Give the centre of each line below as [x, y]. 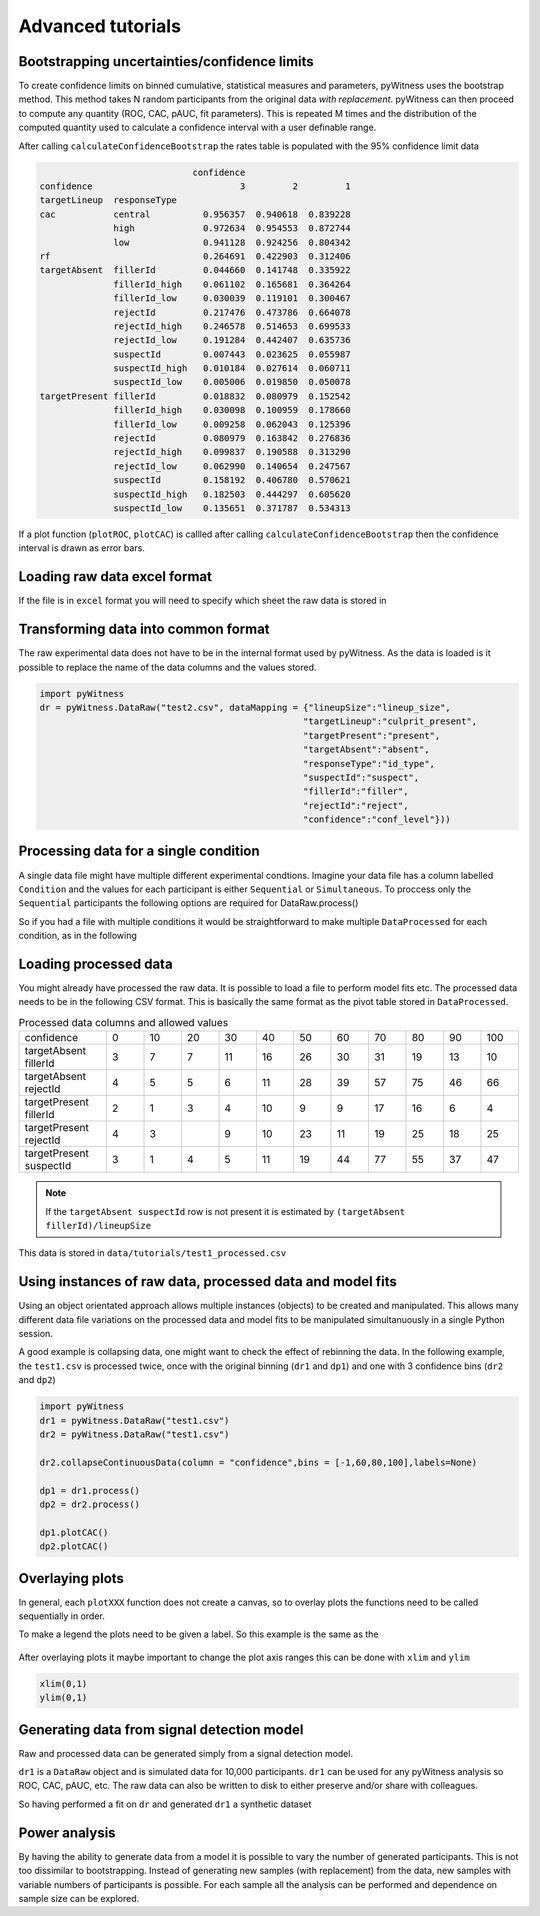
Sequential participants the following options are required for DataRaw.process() [188, 903]
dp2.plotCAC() [74, 1546]
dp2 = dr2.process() [89, 1504]
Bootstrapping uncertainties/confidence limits [166, 61]
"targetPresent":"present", [372, 735]
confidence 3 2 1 [195, 186]
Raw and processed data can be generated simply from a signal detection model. [186, 1753]
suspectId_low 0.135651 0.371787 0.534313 [232, 508]
